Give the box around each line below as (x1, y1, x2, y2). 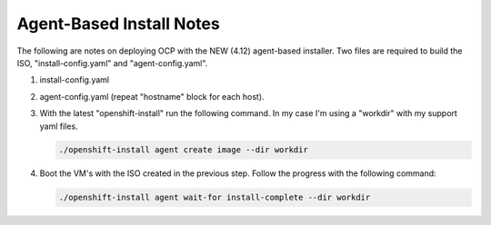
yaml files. (39, 121, 78, 132)
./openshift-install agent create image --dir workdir (58, 145, 308, 155)
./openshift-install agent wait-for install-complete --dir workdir (58, 192, 371, 203)
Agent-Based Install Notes (16, 14, 220, 34)
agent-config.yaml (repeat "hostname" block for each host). (39, 91, 265, 102)
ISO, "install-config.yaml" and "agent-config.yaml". (16, 57, 208, 68)
